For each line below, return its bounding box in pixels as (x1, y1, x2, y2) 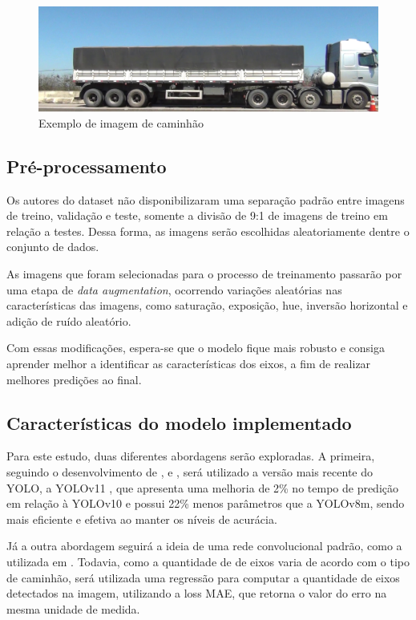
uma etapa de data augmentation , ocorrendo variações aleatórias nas (6, 281, 342, 298)
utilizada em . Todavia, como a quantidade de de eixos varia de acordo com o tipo (6, 553, 410, 569)
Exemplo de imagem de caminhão (38, 114, 204, 131)
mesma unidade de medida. (6, 600, 140, 617)
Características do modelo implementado (6, 410, 352, 435)
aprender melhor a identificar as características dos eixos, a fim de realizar (6, 355, 371, 371)
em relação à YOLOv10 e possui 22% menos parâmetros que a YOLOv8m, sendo (6, 495, 405, 512)
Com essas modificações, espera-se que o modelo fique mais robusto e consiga (6, 339, 386, 356)
